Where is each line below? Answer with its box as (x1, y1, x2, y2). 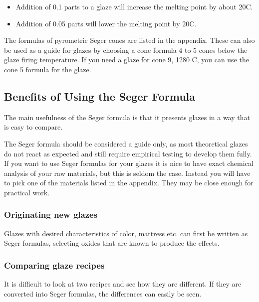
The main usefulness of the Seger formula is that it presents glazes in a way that (4, 112, 250, 122)
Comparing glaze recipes (4, 259, 105, 271)
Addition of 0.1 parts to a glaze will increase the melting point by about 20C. (15, 1, 253, 11)
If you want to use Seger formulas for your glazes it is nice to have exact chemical (4, 158, 254, 168)
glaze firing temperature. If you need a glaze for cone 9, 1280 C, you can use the (4, 54, 249, 65)
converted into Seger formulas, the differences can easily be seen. (4, 288, 202, 299)
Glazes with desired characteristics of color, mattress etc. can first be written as (4, 228, 248, 238)
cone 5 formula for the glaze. (4, 64, 91, 74)
